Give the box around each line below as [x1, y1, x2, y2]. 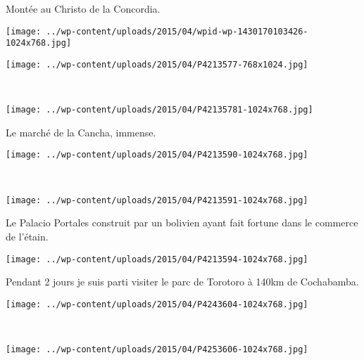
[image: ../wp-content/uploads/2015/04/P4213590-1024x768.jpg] [6, 150, 308, 160]
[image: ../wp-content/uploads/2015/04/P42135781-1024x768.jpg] [6, 105, 313, 115]
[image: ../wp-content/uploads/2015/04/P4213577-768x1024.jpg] [6, 59, 308, 70]
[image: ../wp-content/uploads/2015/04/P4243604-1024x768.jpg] [6, 299, 308, 309]
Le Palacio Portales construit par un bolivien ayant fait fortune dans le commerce [6, 215, 358, 230]
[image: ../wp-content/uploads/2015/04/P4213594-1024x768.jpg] [6, 254, 308, 264]
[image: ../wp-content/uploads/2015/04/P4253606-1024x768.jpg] [6, 345, 308, 354]
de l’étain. [6, 229, 49, 243]
